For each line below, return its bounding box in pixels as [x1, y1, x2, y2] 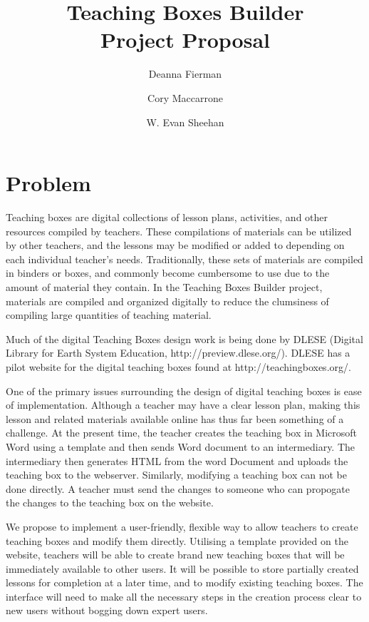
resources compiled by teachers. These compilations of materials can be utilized [6, 223, 352, 238]
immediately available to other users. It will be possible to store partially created [6, 561, 359, 576]
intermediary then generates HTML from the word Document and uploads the [6, 453, 348, 468]
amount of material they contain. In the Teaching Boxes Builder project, [6, 280, 323, 294]
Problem [6, 168, 91, 198]
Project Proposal [100, 25, 270, 54]
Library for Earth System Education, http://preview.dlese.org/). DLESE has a [6, 345, 350, 360]
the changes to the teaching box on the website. [6, 495, 214, 510]
